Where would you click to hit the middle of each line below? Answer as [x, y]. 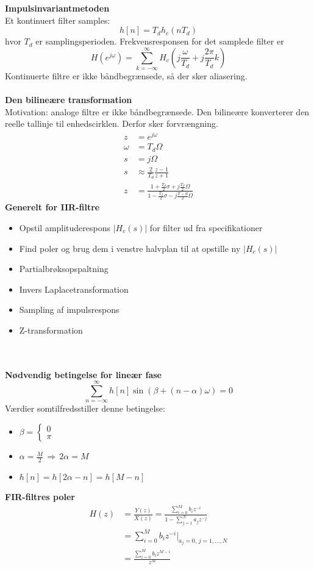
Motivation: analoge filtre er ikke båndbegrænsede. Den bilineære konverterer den [157, 111]
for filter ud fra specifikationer [206, 227]
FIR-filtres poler [40, 496]
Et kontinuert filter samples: [58, 20]
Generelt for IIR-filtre [52, 207]
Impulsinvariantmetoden [57, 8]
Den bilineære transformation [69, 100]
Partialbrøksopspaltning [64, 269]
